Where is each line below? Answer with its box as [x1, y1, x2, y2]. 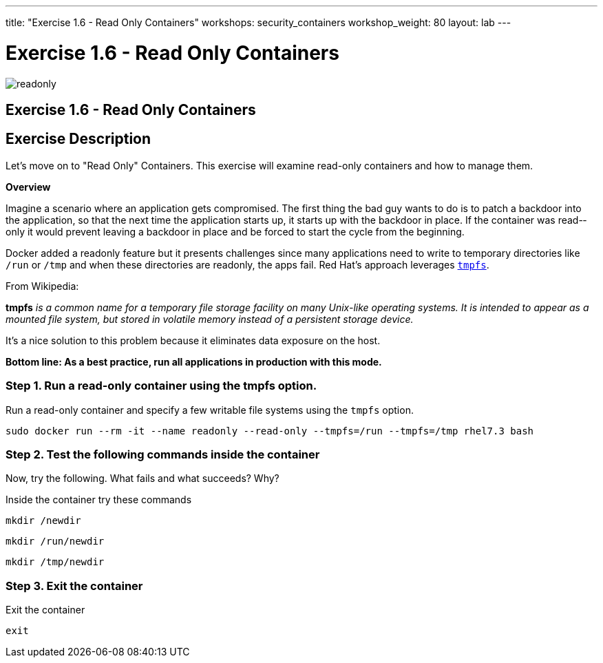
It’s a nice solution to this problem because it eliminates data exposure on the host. [6, 334, 381, 346]
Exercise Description [6, 130, 151, 148]
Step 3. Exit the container [6, 578, 143, 593]
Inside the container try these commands [6, 494, 192, 506]
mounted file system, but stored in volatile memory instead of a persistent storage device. [6, 313, 414, 325]
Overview [6, 180, 51, 193]
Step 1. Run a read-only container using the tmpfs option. [6, 379, 317, 393]
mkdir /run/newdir [6, 536, 105, 547]
